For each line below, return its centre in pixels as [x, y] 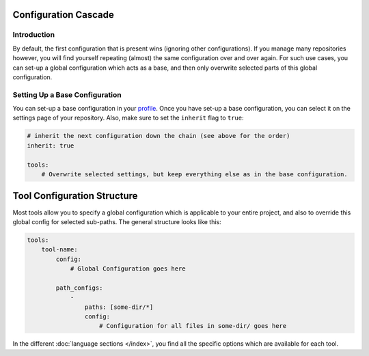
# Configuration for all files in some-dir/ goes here [193, 326]
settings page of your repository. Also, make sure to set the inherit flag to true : [128, 118]
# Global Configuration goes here [128, 269]
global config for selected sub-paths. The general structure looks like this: [117, 221]
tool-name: [59, 250]
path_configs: [79, 288]
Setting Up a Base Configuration [67, 94]
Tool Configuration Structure [75, 196]
